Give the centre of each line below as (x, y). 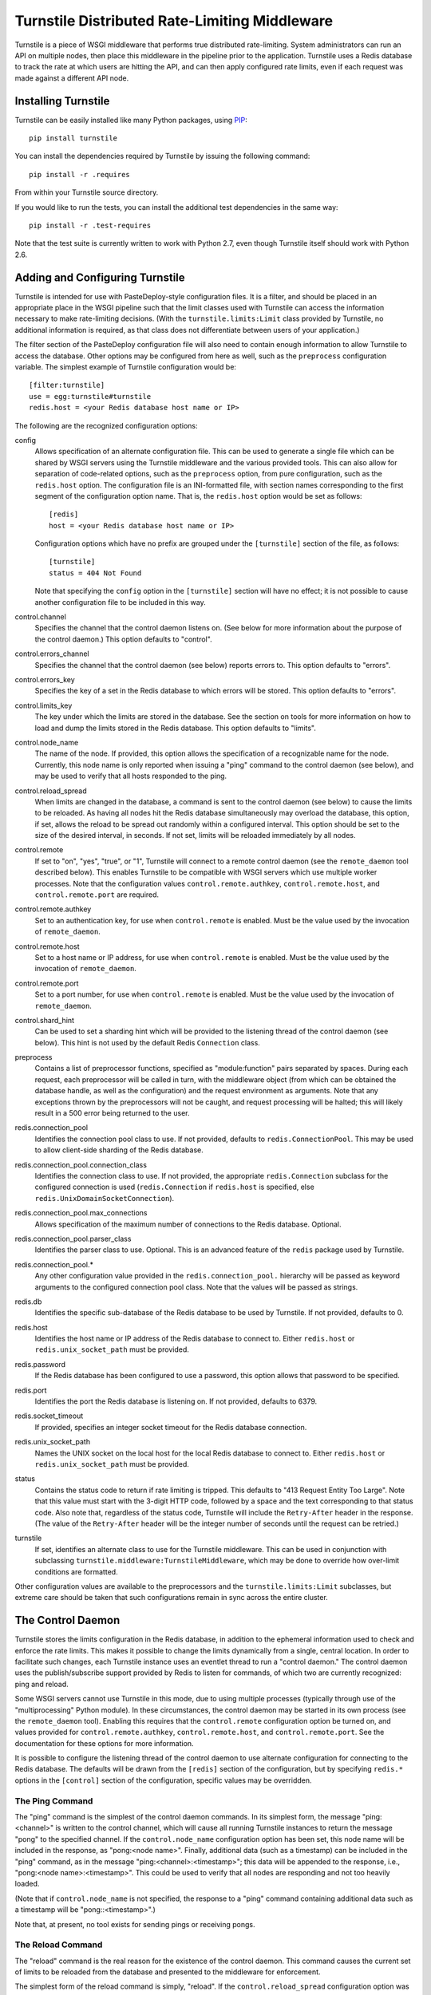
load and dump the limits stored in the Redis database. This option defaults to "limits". (176, 728)
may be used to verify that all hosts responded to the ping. (131, 776)
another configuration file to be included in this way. (121, 602)
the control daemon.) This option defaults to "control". (123, 639)
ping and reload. (42, 1684)
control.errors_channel (52, 654)
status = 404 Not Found (95, 573)
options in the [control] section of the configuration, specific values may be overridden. (163, 1780)
